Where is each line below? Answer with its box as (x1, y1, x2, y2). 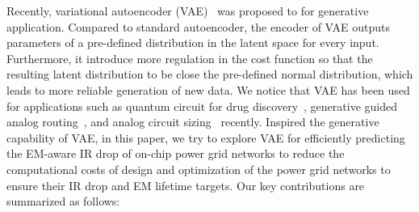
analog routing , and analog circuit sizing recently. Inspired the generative (6, 113, 379, 130)
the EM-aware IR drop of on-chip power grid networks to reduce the (6, 145, 345, 162)
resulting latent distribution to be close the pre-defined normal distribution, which (6, 66, 413, 83)
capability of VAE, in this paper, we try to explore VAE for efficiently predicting (6, 129, 405, 146)
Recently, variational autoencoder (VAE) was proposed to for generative (6, 2, 369, 19)
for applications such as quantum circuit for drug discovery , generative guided (6, 97, 397, 114)
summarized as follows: (6, 193, 120, 210)
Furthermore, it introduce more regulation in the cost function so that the (6, 49, 373, 66)
